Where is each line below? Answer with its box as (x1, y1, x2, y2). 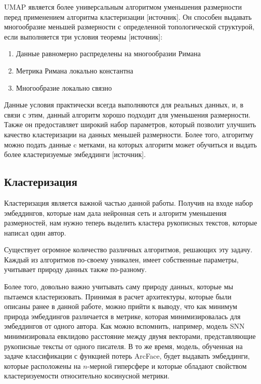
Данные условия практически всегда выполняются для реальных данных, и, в (4, 99, 244, 110)
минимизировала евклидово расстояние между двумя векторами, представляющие (4, 331, 256, 341)
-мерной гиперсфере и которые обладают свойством (87, 360, 247, 371)
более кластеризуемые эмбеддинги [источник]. (4, 149, 146, 160)
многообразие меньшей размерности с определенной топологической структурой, (4, 21, 254, 32)
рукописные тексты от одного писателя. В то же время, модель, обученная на (4, 340, 243, 351)
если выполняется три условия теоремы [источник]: (4, 31, 163, 42)
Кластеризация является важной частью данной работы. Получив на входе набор (4, 197, 253, 208)
